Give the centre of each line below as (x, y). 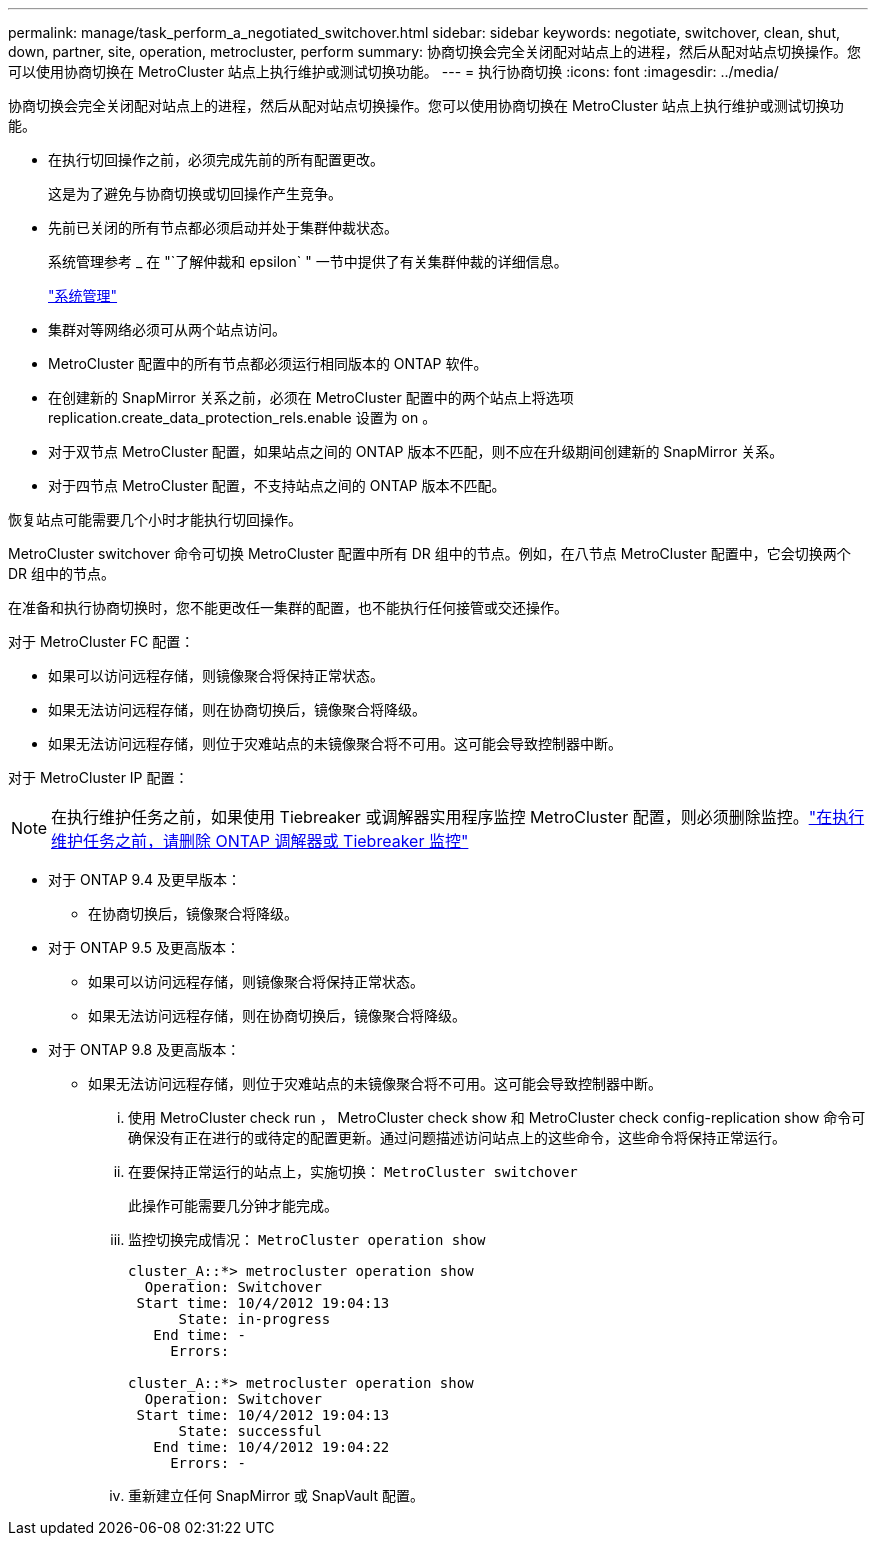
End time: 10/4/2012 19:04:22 (271, 1447)
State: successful (250, 1431)
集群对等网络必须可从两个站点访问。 (167, 329)
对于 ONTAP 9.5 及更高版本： (144, 947)
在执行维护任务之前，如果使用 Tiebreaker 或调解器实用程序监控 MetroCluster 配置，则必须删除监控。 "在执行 (458, 817)
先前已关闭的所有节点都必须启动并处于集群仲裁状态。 (223, 227)
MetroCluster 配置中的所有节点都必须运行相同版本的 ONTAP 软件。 (268, 363)
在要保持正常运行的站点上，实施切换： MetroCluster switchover (353, 1171)
